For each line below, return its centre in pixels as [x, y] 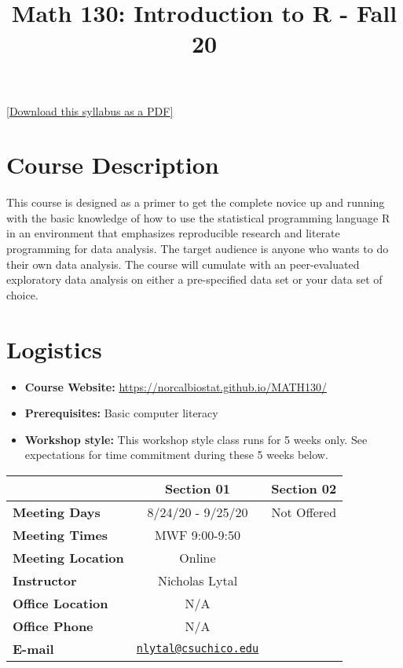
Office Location [60, 603]
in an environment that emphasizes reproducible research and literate [173, 233]
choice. [22, 294]
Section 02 [304, 488]
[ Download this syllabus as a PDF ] [90, 110]
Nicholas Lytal [198, 580]
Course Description [113, 165]
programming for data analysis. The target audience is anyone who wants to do [198, 249]
